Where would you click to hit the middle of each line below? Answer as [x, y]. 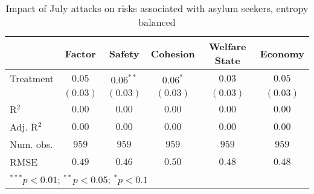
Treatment [32, 78]
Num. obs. [31, 144]
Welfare [227, 46]
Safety [124, 53]
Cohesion [173, 53]
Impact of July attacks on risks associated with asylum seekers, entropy [157, 8]
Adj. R [24, 127]
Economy [282, 53]
